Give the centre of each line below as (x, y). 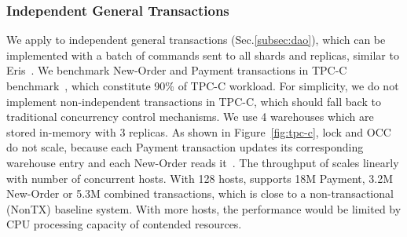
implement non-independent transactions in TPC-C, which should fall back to (194, 101)
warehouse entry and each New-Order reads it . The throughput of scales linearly (203, 162)
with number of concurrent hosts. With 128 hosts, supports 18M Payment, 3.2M (200, 178)
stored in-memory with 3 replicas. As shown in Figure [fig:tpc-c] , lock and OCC (199, 131)
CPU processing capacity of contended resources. (124, 224)
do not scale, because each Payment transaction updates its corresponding (185, 147)
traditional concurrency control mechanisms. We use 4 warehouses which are (190, 117)
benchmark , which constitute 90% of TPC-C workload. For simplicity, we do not (203, 86)
